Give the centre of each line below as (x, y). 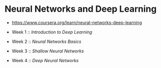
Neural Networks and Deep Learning (81, 9)
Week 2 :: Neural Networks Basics (47, 41)
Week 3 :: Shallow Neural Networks (48, 51)
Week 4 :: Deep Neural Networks (45, 60)
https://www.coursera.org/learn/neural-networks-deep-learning (77, 23)
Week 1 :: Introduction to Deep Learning (52, 32)
